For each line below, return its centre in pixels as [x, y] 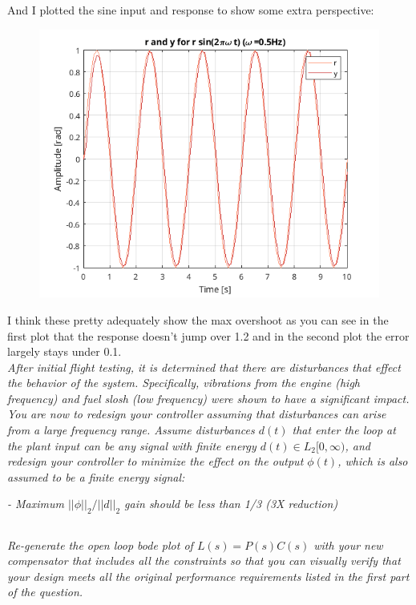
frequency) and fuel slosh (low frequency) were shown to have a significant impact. [208, 398]
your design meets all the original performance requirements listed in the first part [208, 576]
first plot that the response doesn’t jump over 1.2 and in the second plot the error [208, 335]
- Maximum [36, 504]
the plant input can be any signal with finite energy [132, 445]
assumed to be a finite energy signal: [96, 476]
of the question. [45, 592]
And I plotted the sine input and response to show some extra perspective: [191, 10]
